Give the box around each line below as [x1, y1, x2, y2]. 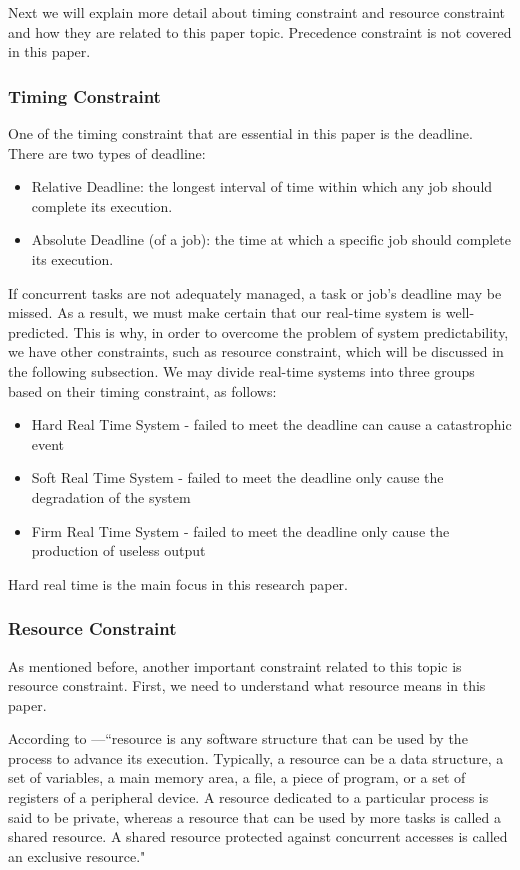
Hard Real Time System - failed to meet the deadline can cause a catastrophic [31, 414, 512, 435]
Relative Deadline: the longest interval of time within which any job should [31, 176, 493, 197]
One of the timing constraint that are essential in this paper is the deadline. [8, 123, 473, 143]
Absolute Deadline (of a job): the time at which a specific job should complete [31, 229, 511, 250]
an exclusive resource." [8, 845, 146, 866]
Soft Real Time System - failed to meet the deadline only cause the [31, 467, 444, 488]
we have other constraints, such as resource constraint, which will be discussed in [8, 341, 504, 362]
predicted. [8, 321, 69, 342]
